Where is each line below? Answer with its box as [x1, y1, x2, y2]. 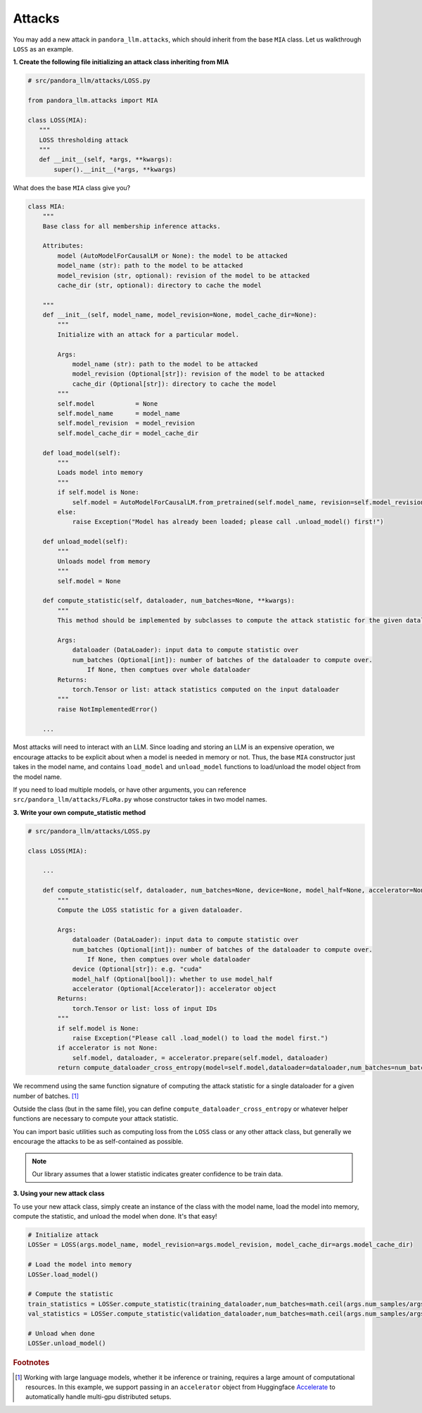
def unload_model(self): [42, 537, 129, 546]
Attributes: [42, 242, 84, 250]
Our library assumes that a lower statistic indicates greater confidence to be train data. [32, 1169, 283, 1178]
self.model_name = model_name [57, 409, 181, 417]
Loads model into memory [57, 468, 143, 477]
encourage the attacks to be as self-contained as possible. [13, 1138, 184, 1146]
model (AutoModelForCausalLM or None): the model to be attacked [57, 251, 288, 260]
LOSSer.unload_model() [27, 1339, 106, 1347]
